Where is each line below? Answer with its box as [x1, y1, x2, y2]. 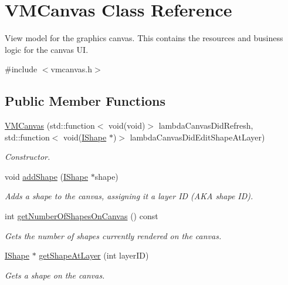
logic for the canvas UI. [5, 43, 89, 55]
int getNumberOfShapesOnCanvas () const [5, 210, 158, 222]
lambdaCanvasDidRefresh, [158, 119, 253, 132]
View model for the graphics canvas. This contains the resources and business [5, 32, 283, 44]
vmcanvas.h [50, 63, 93, 75]
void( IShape [63, 130, 107, 143]
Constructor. [5, 150, 50, 163]
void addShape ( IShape [5, 170, 88, 182]
